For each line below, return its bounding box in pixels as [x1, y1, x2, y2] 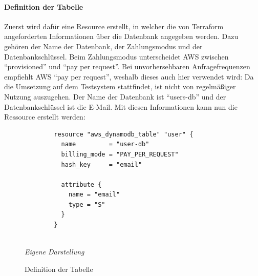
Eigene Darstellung [25, 246, 84, 257]
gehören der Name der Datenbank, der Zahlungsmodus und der [4, 41, 203, 51]
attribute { [61, 181, 102, 188]
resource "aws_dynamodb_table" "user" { [54, 130, 193, 138]
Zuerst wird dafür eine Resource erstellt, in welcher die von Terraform [4, 21, 224, 31]
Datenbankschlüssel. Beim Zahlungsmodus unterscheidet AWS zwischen [4, 51, 229, 62]
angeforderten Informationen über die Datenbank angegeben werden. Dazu [4, 31, 239, 42]
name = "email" [68, 191, 120, 199]
